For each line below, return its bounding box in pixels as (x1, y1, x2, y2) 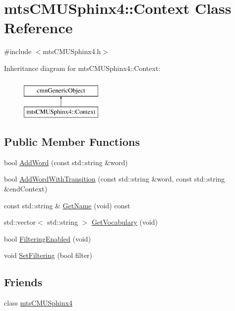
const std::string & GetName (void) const (4, 200, 130, 210)
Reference (4, 17, 73, 38)
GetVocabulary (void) (91, 217, 158, 227)
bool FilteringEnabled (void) (4, 233, 91, 244)
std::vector (4, 217, 36, 227)
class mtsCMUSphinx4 (4, 298, 72, 308)
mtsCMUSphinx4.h (43, 46, 101, 57)
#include (4, 46, 32, 57)
